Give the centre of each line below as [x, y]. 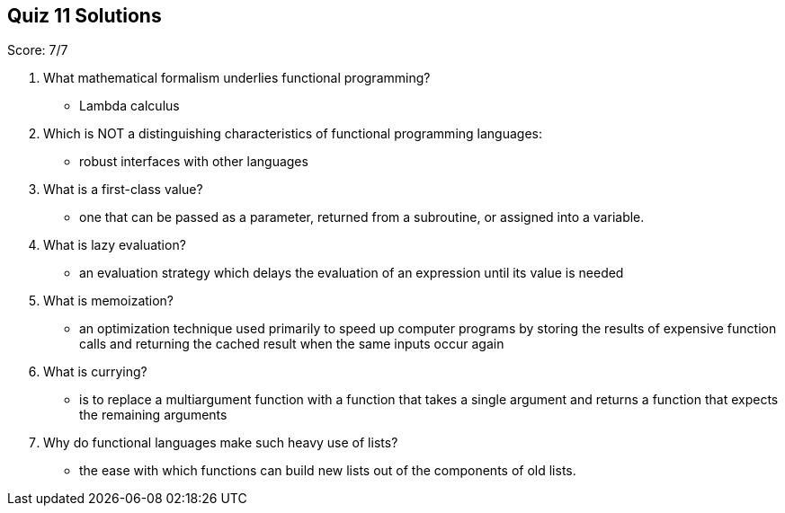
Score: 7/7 [38, 50]
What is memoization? [109, 301]
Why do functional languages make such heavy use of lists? [221, 443]
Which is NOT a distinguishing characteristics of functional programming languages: [293, 134]
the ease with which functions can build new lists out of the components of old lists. [328, 471]
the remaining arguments [153, 415]
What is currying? [95, 372]
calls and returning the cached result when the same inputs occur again [292, 344]
